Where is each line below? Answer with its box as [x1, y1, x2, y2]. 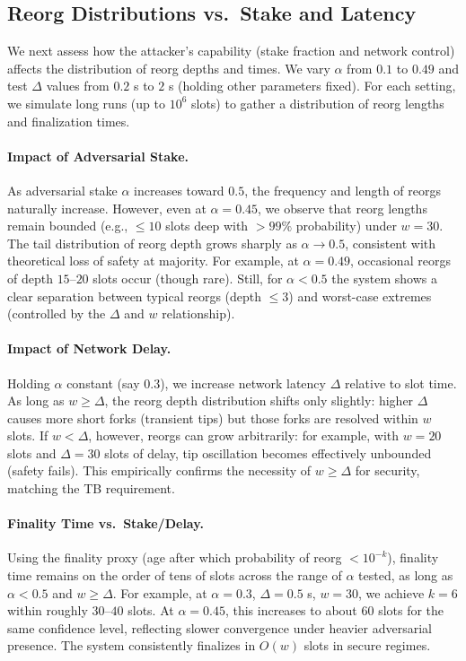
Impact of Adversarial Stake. [7, 146, 189, 165]
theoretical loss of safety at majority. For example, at [7, 251, 299, 270]
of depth [7, 268, 53, 287]
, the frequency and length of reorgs [244, 180, 441, 199]
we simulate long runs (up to [7, 93, 165, 112]
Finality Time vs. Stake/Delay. [7, 514, 204, 533]
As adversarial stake [7, 180, 118, 199]
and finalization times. [7, 111, 130, 130]
